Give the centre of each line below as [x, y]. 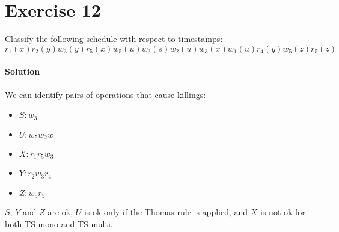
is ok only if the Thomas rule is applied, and [166, 212]
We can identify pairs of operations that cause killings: [105, 94]
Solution [23, 71]
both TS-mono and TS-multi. [59, 223]
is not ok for [283, 212]
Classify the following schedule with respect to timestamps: [114, 39]
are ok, [60, 212]
